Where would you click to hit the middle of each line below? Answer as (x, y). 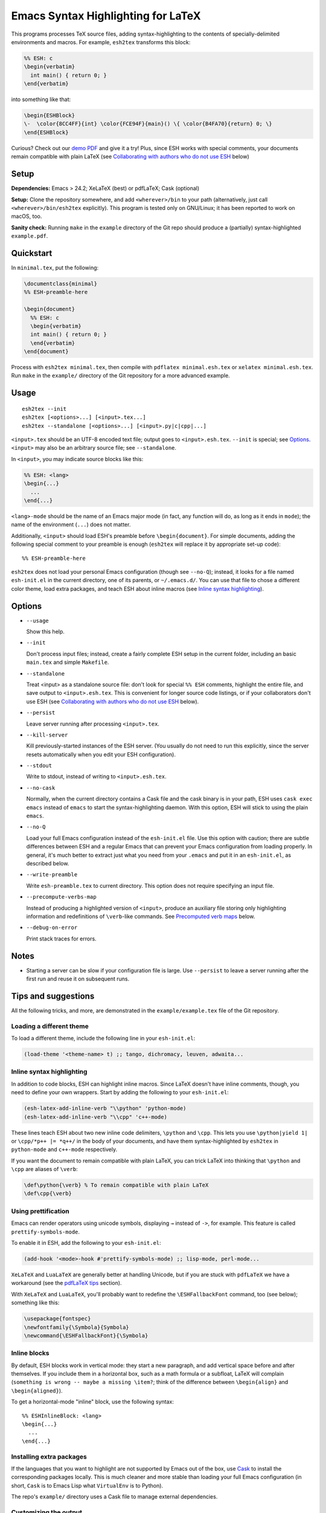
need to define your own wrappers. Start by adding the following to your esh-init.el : (120, 1092)
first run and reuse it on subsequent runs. (78, 979)
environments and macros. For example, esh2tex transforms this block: (101, 42)
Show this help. (45, 632)
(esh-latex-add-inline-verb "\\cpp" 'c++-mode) (95, 1117)
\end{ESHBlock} (46, 132)
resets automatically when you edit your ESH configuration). (101, 754)
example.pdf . (30, 236)
